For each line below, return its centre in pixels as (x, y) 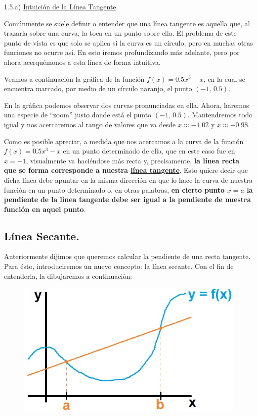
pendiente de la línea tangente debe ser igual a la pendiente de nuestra (128, 199)
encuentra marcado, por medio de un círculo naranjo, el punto (98, 88)
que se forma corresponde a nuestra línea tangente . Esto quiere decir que (126, 170)
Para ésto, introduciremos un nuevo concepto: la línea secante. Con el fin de (119, 266)
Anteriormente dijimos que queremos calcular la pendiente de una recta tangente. (127, 256)
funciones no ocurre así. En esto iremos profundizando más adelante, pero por (122, 52)
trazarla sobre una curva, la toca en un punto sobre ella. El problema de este (120, 33)
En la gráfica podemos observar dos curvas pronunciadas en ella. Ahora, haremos (127, 105)
